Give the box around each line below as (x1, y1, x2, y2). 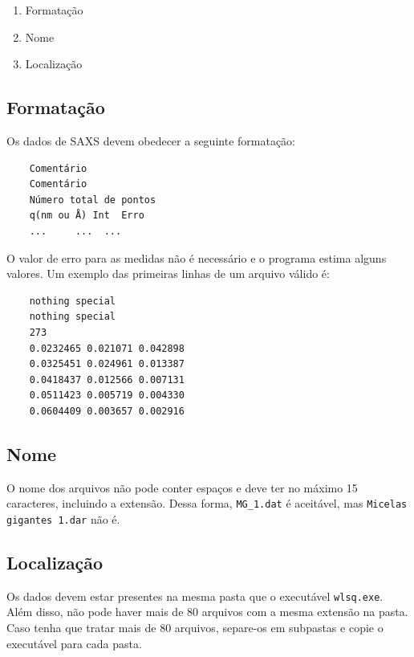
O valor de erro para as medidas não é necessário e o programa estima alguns (6, 249, 387, 266)
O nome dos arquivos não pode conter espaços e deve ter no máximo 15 (6, 479, 358, 496)
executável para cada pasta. (6, 635, 142, 651)
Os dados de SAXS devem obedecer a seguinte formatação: (6, 132, 295, 149)
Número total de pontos (29, 194, 156, 206)
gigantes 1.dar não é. (6, 510, 120, 527)
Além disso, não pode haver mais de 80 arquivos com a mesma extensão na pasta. (6, 603, 408, 620)
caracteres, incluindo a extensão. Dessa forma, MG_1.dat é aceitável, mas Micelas (6, 495, 408, 512)
